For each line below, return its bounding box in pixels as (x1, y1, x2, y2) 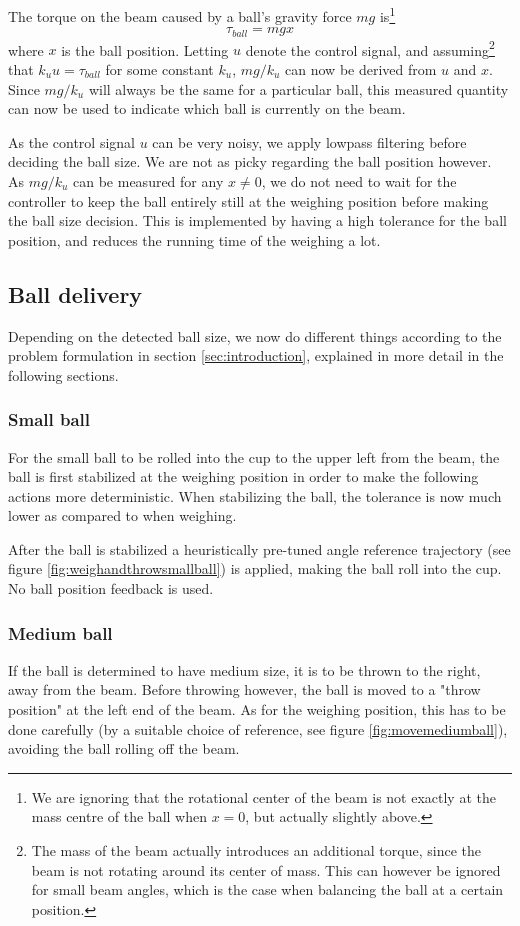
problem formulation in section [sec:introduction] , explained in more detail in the (8, 345, 504, 366)
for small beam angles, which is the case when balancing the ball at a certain (31, 879, 504, 900)
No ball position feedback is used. (8, 578, 214, 599)
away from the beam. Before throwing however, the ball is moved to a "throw (8, 679, 481, 700)
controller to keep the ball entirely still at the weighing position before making (8, 190, 489, 211)
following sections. (8, 364, 119, 385)
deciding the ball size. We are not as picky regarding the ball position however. (8, 151, 492, 172)
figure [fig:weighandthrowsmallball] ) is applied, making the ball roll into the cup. (8, 558, 502, 579)
